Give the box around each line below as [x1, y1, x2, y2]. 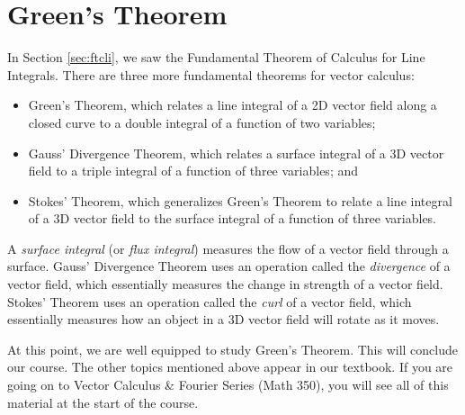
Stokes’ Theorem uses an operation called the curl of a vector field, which [7, 292, 412, 311]
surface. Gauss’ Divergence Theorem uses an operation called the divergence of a [7, 257, 451, 275]
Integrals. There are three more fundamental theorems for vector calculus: [7, 65, 415, 84]
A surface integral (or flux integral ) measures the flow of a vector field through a [7, 239, 449, 257]
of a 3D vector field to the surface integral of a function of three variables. [28, 209, 437, 228]
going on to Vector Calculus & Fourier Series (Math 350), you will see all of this [7, 375, 449, 394]
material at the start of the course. [7, 392, 199, 411]
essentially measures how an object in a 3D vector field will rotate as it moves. [7, 310, 440, 329]
